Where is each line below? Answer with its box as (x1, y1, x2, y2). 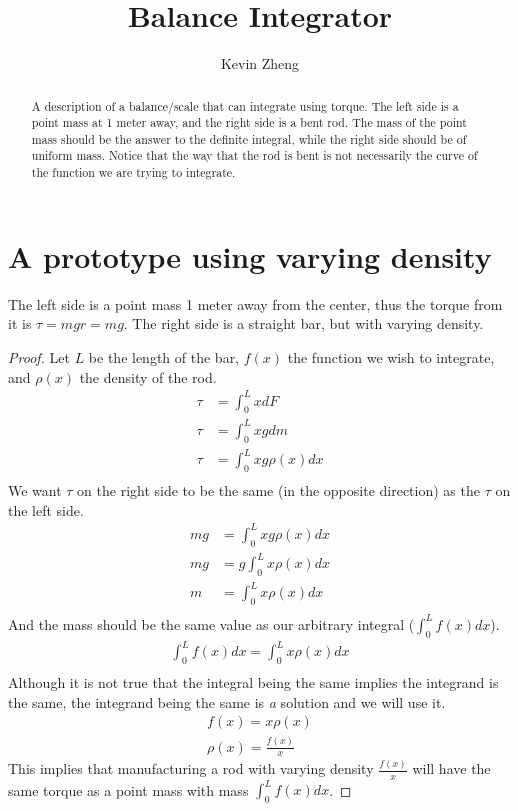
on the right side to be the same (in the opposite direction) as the (77, 480, 480, 501)
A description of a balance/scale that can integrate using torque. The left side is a (31, 97, 459, 114)
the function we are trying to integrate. (31, 164, 236, 181)
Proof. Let (8, 346, 70, 367)
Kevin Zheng (220, 53, 300, 74)
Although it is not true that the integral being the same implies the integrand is (8, 671, 499, 692)
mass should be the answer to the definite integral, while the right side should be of (31, 130, 467, 147)
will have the (412, 758, 491, 779)
